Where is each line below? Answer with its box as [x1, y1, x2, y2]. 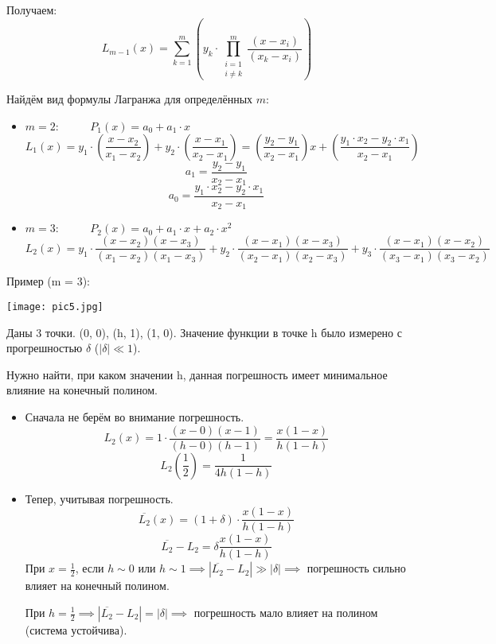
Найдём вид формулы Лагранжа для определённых [6, 91, 253, 107]
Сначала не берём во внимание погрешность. [25, 409, 244, 425]
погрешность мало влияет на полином [193, 604, 378, 620]
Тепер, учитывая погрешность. [25, 490, 174, 506]
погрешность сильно [307, 560, 406, 576]
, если [75, 560, 104, 576]
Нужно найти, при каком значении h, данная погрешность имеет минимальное [6, 366, 388, 382]
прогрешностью [6, 339, 83, 356]
